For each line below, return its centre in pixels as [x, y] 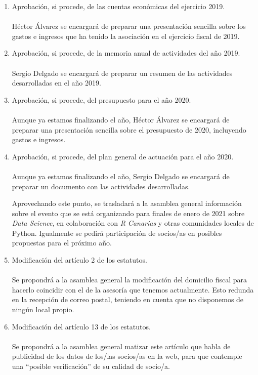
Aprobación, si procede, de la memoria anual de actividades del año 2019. [126, 53]
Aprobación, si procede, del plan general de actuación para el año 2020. [123, 156]
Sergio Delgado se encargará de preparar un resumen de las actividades [122, 73]
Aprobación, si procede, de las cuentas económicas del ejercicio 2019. [118, 6]
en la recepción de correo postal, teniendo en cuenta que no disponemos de [128, 299]
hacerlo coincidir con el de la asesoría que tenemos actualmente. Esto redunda [133, 289]
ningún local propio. [43, 309]
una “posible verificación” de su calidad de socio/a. [91, 366]
